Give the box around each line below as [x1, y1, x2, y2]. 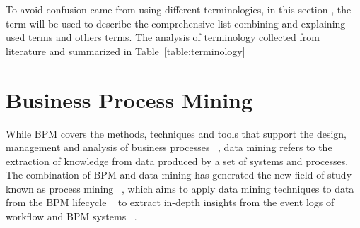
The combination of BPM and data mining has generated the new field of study [6, 167, 352, 182]
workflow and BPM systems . [6, 209, 137, 224]
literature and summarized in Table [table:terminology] [6, 43, 245, 58]
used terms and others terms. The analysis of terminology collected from [6, 30, 320, 44]
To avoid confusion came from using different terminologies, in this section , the [6, 2, 352, 16]
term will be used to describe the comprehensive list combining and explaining [6, 16, 346, 30]
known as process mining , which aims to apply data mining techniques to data [6, 181, 354, 196]
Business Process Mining [6, 85, 253, 114]
